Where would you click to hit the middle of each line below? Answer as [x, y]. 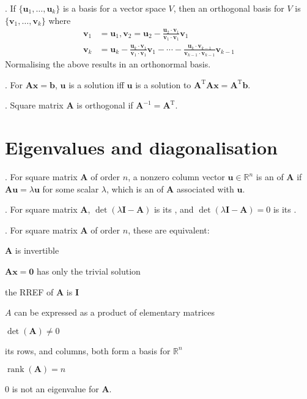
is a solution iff [96, 84]
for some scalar [71, 188]
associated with [205, 188]
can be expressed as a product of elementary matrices [115, 312]
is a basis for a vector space [114, 8]
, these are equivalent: [169, 230]
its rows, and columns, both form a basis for [88, 350]
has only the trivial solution [89, 271]
